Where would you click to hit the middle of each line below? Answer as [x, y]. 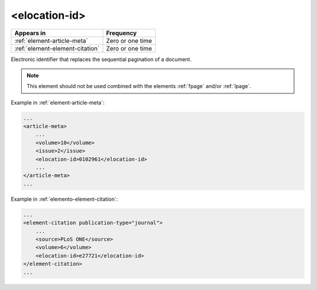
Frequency [122, 33]
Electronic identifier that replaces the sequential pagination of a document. [101, 59]
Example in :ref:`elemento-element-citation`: [64, 199]
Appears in [30, 33]
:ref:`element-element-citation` [57, 48]
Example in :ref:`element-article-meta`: [58, 102]
